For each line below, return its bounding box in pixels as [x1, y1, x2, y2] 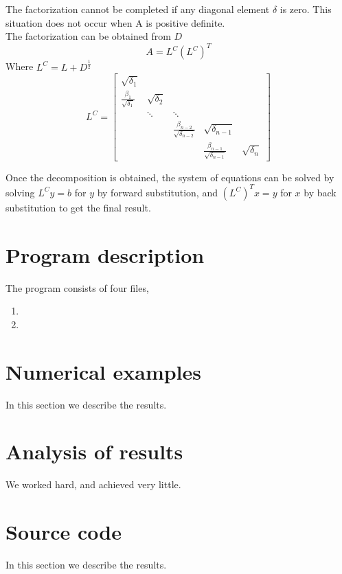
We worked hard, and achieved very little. [5, 477, 181, 492]
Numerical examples [5, 357, 202, 385]
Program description [5, 240, 205, 268]
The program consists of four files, [5, 280, 149, 295]
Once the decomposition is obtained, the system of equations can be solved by [5, 170, 334, 184]
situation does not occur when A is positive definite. [5, 15, 225, 30]
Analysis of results [5, 437, 183, 466]
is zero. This [280, 2, 332, 16]
